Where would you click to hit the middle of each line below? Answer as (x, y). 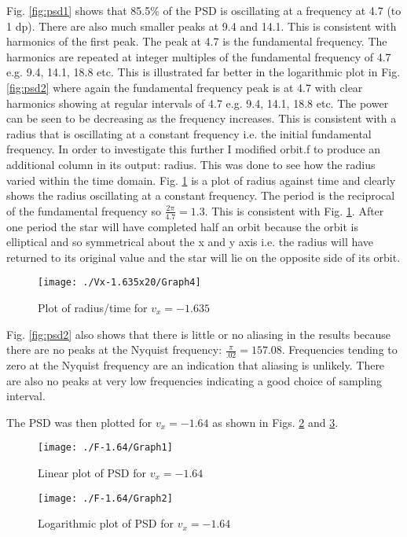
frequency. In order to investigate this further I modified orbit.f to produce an (194, 149)
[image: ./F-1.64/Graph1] (105, 448)
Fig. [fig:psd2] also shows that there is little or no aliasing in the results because (199, 334)
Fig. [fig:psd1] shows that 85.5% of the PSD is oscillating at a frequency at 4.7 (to (204, 10)
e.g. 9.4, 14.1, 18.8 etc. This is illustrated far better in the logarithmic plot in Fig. (203, 72)
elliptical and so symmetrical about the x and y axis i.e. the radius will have (190, 242)
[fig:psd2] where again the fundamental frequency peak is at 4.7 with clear (185, 87)
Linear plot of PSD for (92, 473)
